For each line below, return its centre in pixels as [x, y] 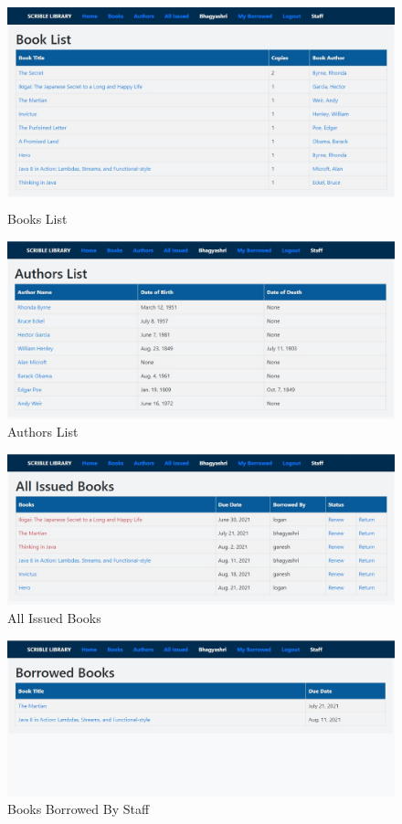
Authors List [43, 432]
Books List [37, 219]
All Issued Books [54, 617]
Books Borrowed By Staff [79, 809]
